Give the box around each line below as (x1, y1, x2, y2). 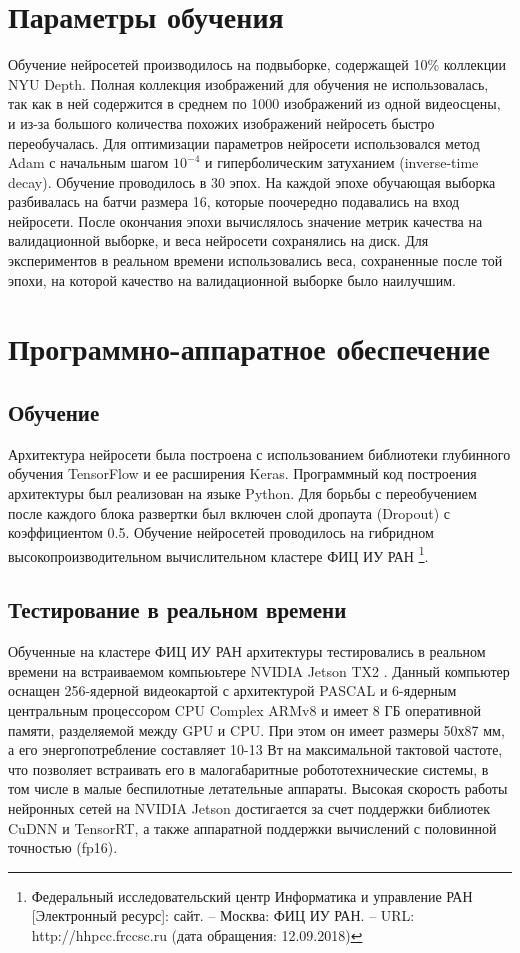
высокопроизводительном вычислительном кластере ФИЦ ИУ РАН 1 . (8, 542, 429, 566)
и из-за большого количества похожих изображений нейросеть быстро (8, 112, 435, 133)
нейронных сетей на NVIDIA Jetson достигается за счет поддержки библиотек (8, 798, 490, 818)
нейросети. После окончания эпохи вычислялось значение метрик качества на (8, 210, 483, 231)
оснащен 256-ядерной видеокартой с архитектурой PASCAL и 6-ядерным (8, 680, 457, 701)
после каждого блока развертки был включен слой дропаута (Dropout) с (8, 502, 451, 523)
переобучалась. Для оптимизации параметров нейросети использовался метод (8, 132, 480, 153)
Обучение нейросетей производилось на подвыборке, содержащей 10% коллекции (8, 54, 507, 75)
